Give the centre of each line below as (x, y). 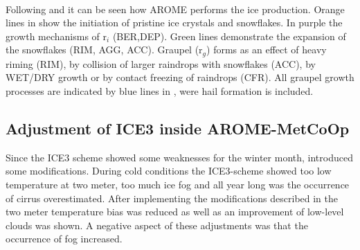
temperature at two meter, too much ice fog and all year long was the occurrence (178, 184)
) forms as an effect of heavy (267, 50)
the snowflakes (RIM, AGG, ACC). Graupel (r (104, 50)
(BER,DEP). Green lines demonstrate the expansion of (229, 36)
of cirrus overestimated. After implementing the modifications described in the (172, 198)
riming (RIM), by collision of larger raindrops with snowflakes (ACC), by (161, 63)
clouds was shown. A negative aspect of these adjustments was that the (157, 225)
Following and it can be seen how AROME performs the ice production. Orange (175, 9)
